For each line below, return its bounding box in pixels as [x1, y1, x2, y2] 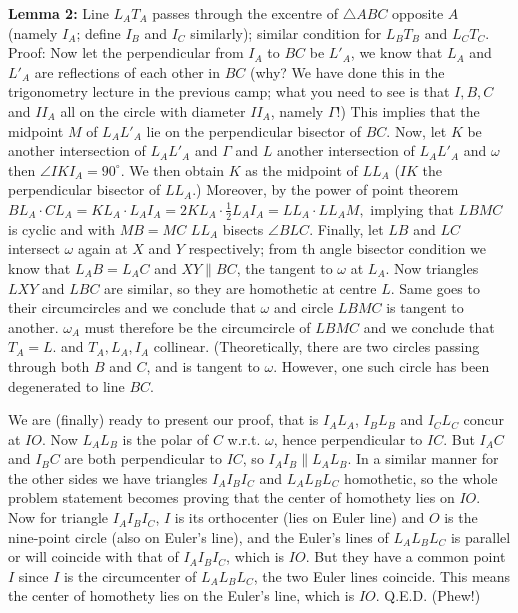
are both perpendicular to [64, 448, 222, 469]
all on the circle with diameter [60, 100, 246, 121]
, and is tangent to [146, 355, 260, 376]
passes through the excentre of [152, 3, 339, 23]
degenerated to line [8, 375, 125, 396]
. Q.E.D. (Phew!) [375, 585, 481, 606]
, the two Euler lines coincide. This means [253, 565, 511, 586]
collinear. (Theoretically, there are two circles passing [153, 336, 480, 357]
